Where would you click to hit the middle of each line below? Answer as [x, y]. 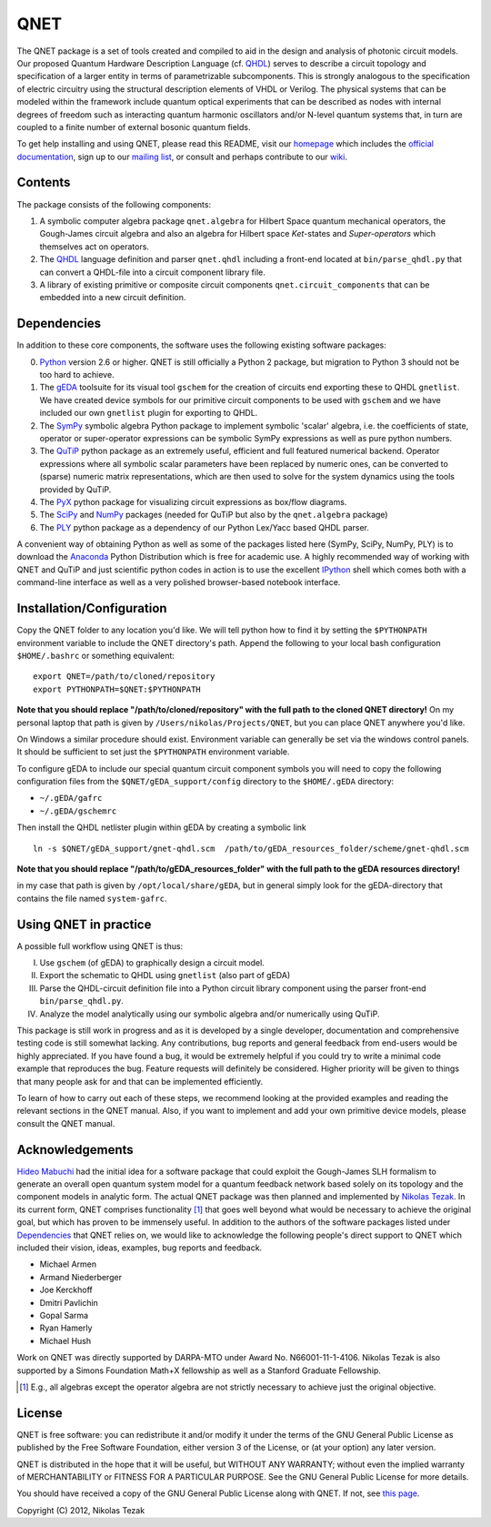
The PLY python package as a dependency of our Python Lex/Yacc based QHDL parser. [205, 527]
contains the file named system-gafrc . [92, 898]
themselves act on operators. [95, 247]
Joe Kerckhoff [66, 1290]
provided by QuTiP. [75, 489]
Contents [44, 182]
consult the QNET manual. [66, 1123]
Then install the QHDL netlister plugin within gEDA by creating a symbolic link [161, 827]
